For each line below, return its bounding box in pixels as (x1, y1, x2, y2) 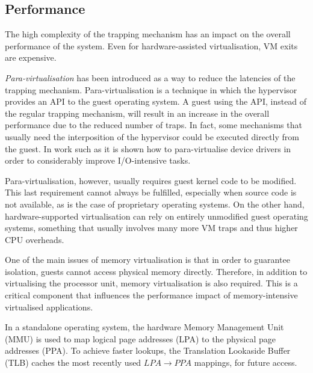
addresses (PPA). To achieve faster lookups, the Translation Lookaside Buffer (5, 344, 291, 357)
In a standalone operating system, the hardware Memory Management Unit (5, 321, 284, 333)
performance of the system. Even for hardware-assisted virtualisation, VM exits (5, 39, 298, 52)
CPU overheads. (5, 233, 64, 245)
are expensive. (5, 51, 57, 64)
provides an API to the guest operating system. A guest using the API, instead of (5, 95, 307, 108)
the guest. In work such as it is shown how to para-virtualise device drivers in (5, 142, 291, 155)
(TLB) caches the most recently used (5, 356, 141, 369)
